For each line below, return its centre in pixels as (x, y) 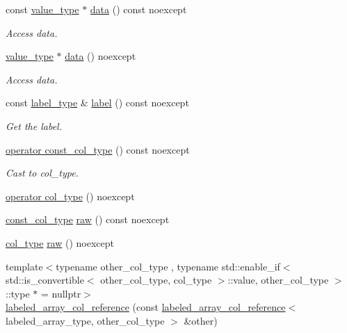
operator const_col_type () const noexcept (98, 149)
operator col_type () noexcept (70, 196)
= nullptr (61, 293)
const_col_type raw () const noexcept (88, 219)
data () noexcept (100, 56)
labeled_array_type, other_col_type (85, 320)
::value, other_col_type (278, 280)
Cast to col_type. (42, 173)
